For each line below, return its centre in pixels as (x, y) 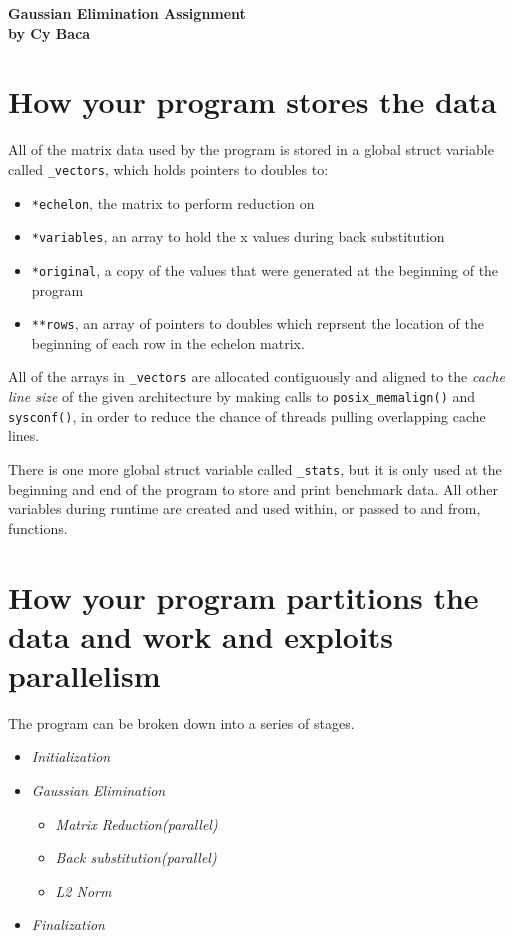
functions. (38, 527)
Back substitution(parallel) (136, 857)
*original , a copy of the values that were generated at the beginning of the (265, 269)
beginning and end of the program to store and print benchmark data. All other (253, 488)
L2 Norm (83, 890)
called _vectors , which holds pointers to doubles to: (168, 168)
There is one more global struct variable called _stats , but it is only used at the (255, 468)
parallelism (84, 674)
